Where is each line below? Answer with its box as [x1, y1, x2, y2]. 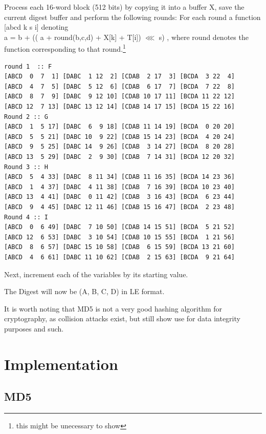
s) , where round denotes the [159, 31, 249, 42]
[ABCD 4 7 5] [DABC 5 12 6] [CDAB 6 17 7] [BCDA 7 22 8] [4, 82, 235, 90]
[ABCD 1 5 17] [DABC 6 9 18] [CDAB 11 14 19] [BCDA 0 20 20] [4, 123, 235, 131]
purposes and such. [4, 323, 64, 334]
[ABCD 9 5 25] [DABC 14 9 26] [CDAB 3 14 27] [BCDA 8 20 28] [4, 143, 235, 151]
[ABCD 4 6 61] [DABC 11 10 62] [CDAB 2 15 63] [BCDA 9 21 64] [4, 253, 235, 261]
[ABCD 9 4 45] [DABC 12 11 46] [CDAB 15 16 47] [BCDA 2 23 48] [4, 203, 235, 211]
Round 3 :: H [4, 163, 48, 171]
